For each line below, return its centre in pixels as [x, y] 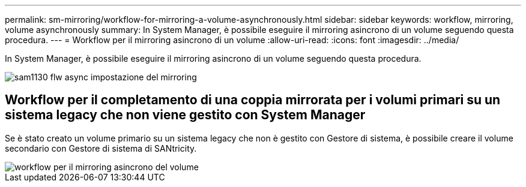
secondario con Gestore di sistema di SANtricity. [101, 148]
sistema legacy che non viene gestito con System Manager [185, 115]
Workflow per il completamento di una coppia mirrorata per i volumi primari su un [253, 100]
